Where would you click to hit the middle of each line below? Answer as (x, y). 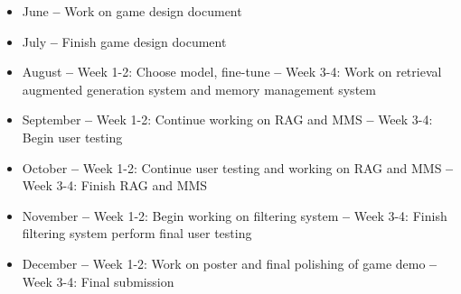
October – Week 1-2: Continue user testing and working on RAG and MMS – (238, 167)
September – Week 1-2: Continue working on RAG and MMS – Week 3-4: (227, 119)
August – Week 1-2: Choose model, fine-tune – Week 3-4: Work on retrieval (232, 72)
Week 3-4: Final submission (98, 281)
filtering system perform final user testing (137, 233)
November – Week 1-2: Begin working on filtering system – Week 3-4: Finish (235, 215)
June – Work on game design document (132, 11)
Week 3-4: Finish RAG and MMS (115, 185)
